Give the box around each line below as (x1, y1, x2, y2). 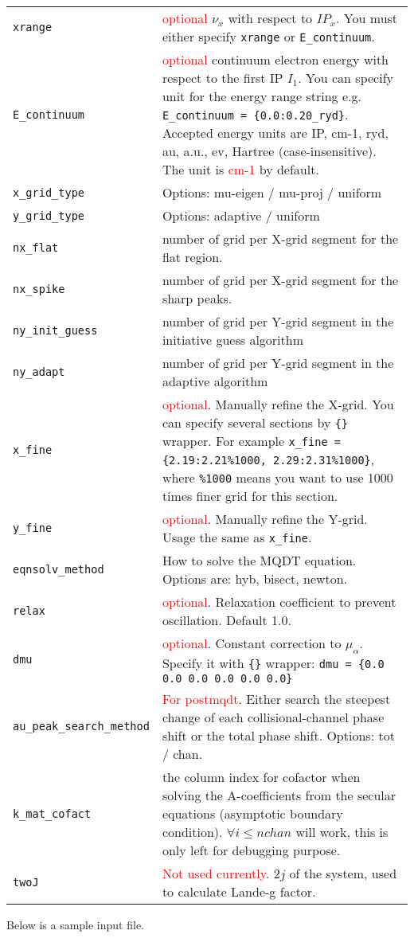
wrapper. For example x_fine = (162, 432, 341, 450)
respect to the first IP (162, 68, 283, 87)
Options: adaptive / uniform (162, 206, 320, 225)
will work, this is (295, 823, 389, 842)
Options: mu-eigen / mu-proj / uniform (162, 183, 382, 201)
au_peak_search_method (13, 720, 150, 733)
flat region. (162, 248, 223, 266)
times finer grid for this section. (162, 487, 338, 505)
